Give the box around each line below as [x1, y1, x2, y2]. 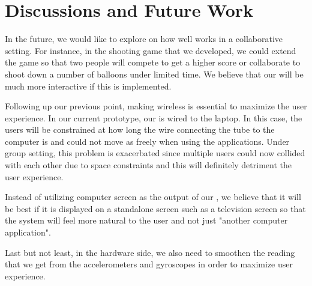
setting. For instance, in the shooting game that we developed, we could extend [5, 44, 296, 56]
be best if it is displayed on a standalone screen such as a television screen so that [5, 202, 306, 214]
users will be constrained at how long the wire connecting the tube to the [5, 123, 275, 136]
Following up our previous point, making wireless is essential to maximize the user [5, 100, 307, 112]
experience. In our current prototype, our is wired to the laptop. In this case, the [5, 111, 302, 124]
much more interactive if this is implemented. [5, 79, 172, 92]
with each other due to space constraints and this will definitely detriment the [5, 159, 292, 171]
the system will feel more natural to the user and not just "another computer [5, 214, 288, 227]
